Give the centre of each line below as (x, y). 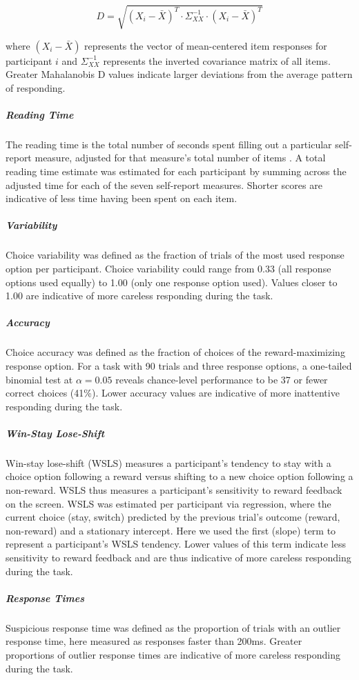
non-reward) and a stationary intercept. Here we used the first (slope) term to (171, 530)
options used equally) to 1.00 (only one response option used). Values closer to (172, 282)
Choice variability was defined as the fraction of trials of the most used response (175, 255)
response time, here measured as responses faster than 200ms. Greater (154, 641)
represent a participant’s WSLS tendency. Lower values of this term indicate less (176, 544)
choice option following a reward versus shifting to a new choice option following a (179, 476)
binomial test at (39, 379)
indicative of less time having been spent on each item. (122, 198)
